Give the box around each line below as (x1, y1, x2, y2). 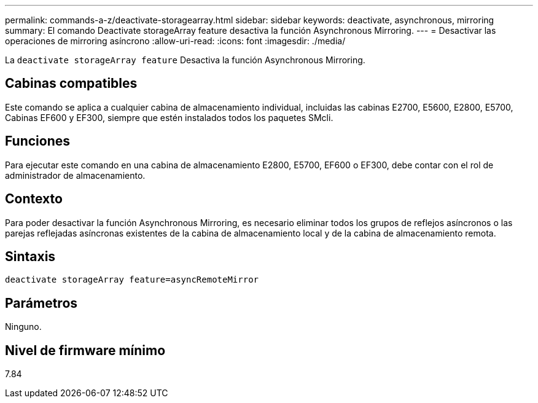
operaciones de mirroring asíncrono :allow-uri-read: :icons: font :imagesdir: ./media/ (5, 36, 346, 46)
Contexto (5, 191, 63, 207)
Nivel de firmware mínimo (5, 342, 166, 358)
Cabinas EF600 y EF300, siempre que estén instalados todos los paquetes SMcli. (5, 112, 333, 123)
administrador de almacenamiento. (5, 170, 146, 181)
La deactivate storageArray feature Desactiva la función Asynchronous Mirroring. (5, 55, 365, 65)
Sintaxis (5, 248, 56, 264)
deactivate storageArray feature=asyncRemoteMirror (5, 275, 259, 285)
